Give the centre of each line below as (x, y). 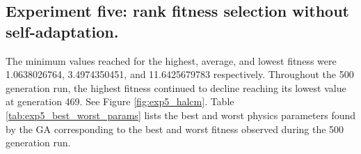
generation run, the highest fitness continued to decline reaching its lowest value (176, 87)
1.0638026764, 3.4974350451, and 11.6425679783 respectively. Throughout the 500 (180, 74)
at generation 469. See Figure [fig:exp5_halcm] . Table (120, 101)
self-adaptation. (62, 31)
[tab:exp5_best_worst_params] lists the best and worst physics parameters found (181, 115)
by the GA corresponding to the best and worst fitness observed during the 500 (175, 129)
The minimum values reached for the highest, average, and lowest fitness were (171, 60)
